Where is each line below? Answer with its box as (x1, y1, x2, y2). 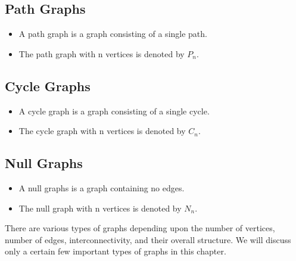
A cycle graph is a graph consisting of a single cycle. (18, 104, 210, 117)
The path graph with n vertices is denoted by (18, 47, 185, 60)
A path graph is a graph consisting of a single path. (18, 27, 207, 40)
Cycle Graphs (5, 76, 91, 95)
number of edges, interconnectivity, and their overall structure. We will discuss (5, 233, 291, 246)
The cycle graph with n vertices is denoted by (18, 125, 186, 137)
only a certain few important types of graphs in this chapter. (5, 245, 226, 257)
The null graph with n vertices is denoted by (18, 201, 182, 214)
